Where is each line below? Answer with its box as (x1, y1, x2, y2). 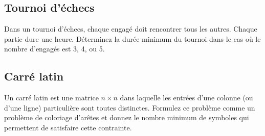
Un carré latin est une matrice (4, 92, 99, 103)
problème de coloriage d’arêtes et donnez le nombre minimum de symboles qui (4, 112, 249, 123)
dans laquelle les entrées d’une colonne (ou (120, 92, 253, 103)
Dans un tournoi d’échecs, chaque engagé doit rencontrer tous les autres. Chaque (4, 23, 257, 34)
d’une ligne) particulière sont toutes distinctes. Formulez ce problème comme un (4, 102, 255, 113)
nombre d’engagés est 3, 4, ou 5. (4, 43, 105, 54)
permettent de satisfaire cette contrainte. (4, 122, 132, 132)
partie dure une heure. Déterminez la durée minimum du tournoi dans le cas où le (4, 33, 261, 44)
